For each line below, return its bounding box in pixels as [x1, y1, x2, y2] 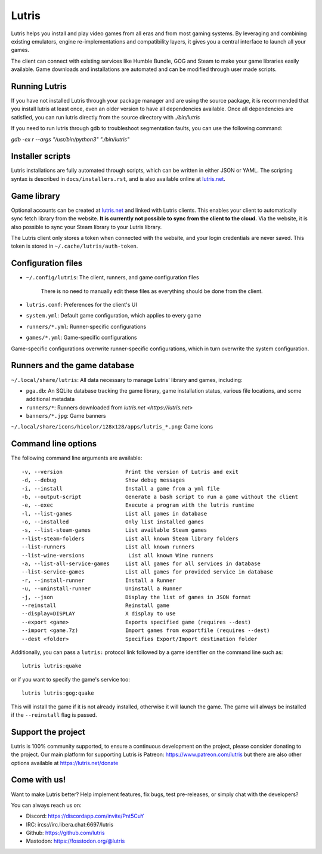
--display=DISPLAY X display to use [21, 611, 176, 617]
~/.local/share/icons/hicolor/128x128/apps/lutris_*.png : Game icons [11, 423, 213, 430]
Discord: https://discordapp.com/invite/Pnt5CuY [26, 812, 144, 820]
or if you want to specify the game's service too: [11, 676, 131, 683]
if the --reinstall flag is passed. [11, 711, 97, 719]
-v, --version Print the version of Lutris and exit [21, 468, 239, 475]
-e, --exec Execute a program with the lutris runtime [21, 502, 255, 508]
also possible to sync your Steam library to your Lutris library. [11, 223, 162, 230]
